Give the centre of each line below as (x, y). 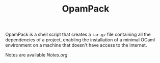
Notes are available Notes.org (36, 55)
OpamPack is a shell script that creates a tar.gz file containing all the (78, 35)
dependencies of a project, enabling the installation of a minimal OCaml (80, 40)
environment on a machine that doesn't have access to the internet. (76, 45)
